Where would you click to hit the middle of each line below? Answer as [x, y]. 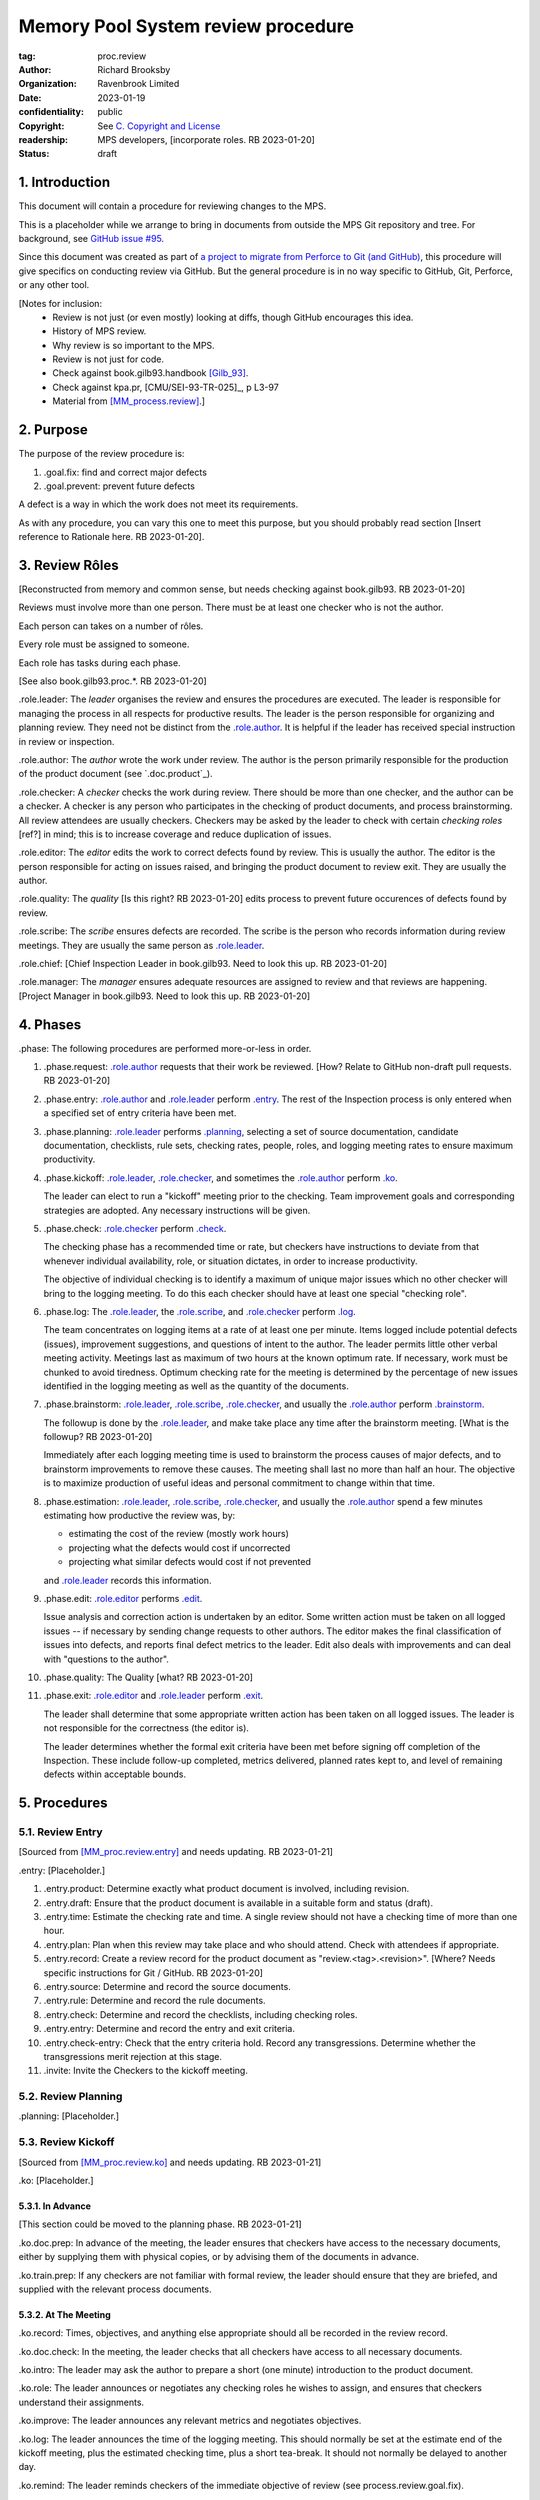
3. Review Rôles [68, 565]
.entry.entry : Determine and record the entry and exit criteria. [169, 2029]
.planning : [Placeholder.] [69, 2116]
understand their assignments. [81, 2402]
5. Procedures [63, 1803]
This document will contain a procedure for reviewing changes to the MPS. [172, 206]
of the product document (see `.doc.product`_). [116, 774]
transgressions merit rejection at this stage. [133, 2056]
